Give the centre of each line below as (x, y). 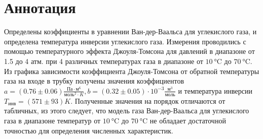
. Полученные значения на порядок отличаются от (148, 100)
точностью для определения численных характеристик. (89, 130)
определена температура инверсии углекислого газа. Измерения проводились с (125, 41)
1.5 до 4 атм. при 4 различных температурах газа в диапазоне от (104, 61)
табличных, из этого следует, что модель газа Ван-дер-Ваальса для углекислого (127, 111)
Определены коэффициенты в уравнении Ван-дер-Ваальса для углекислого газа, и (130, 31)
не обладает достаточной (188, 121)
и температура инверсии (215, 90)
